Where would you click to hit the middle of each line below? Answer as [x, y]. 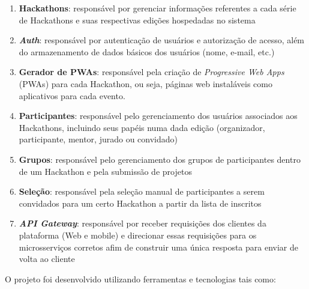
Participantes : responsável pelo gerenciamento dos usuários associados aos [158, 116]
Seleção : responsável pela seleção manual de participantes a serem [142, 191]
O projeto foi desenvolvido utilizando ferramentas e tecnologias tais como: [140, 278]
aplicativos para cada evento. [72, 95]
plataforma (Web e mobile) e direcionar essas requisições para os [138, 235]
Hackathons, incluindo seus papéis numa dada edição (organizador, [142, 127]
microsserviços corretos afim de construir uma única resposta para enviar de [158, 247]
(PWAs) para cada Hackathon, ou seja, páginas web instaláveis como [145, 83]
